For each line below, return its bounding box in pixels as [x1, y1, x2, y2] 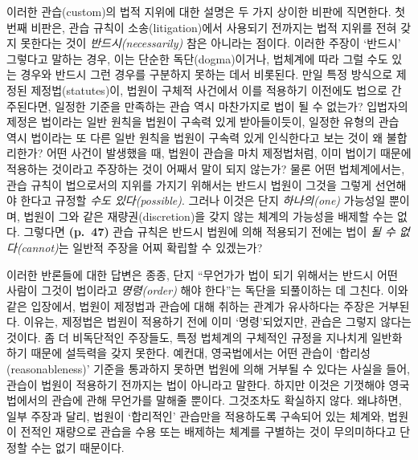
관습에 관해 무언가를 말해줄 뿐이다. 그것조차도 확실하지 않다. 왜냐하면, [51, 392, 402, 409]
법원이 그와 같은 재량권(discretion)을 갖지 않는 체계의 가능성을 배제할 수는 [23, 207, 394, 224]
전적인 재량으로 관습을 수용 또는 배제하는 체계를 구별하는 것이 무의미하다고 [20, 423, 396, 440]
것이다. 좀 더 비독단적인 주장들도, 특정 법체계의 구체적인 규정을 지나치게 [6, 328, 368, 345]
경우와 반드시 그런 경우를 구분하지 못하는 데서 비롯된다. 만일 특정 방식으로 [20, 66, 393, 83]
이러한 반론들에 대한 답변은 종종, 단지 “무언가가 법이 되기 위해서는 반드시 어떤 [6, 266, 398, 283]
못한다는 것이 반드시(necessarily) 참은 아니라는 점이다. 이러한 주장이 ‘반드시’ [20, 35, 401, 51]
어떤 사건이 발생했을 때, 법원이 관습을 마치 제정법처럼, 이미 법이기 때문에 [46, 145, 412, 161]
